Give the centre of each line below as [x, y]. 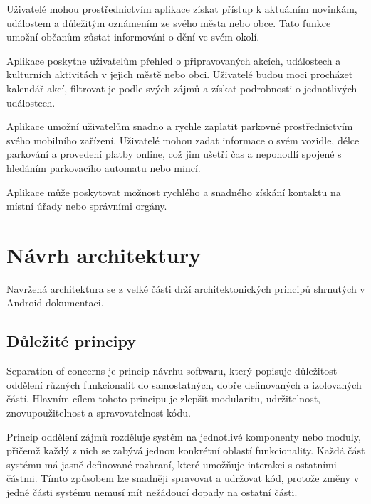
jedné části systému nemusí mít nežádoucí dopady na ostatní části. [152, 492]
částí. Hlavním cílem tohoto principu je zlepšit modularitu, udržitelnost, [163, 398]
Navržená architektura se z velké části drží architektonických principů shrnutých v [186, 288]
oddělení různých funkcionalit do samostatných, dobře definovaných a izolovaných [184, 384]
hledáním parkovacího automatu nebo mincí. [104, 167]
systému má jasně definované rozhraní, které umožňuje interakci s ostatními [172, 464]
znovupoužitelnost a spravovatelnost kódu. [99, 413]
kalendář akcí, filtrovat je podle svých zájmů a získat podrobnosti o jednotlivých [182, 88]
